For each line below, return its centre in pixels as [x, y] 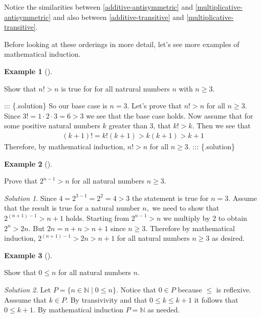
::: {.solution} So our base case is [56, 106]
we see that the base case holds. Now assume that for [170, 115]
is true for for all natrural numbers [115, 88]
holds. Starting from [97, 218]
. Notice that [136, 289]
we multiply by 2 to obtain [205, 218]
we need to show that [186, 208]
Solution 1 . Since [30, 198]
